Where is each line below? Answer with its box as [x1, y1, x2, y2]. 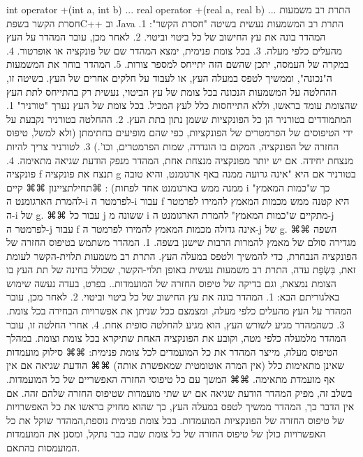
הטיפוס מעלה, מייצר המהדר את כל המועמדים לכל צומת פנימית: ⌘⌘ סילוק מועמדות [6, 344, 339, 358]
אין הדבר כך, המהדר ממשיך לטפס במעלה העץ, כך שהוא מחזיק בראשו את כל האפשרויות [6, 399, 355, 414]
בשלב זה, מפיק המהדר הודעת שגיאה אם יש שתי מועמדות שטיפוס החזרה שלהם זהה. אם [6, 385, 353, 400]
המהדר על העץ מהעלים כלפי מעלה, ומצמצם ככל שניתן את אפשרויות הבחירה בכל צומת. [6, 303, 353, 318]
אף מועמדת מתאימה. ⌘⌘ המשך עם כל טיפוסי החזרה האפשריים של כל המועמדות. [6, 372, 335, 386]
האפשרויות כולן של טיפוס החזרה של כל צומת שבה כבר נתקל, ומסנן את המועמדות [6, 426, 326, 441]
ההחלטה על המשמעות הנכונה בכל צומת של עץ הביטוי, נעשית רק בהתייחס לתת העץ [6, 84, 337, 99]
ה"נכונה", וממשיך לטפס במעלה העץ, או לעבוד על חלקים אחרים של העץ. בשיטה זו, [6, 70, 332, 85]
